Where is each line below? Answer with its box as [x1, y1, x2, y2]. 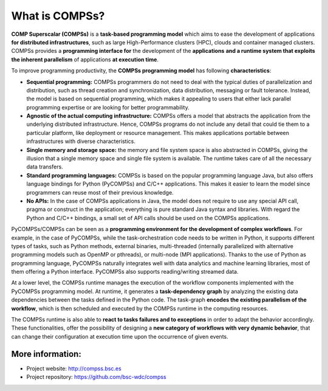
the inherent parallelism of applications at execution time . [11, 55, 159, 63]
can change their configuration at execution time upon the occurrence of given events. [11, 333, 229, 340]
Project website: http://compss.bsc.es [26, 365, 121, 372]
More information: [11, 348, 81, 359]
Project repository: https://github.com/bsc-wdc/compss [26, 373, 166, 381]
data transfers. [26, 163, 63, 170]
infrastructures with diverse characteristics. [26, 137, 136, 145]
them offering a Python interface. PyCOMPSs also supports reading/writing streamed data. [11, 268, 239, 275]
